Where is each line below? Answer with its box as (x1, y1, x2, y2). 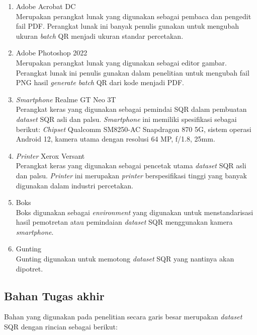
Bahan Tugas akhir (4, 288, 105, 303)
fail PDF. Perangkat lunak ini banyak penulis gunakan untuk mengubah (16, 21, 239, 31)
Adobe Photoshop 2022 (16, 47, 88, 58)
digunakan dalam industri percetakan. (16, 180, 133, 190)
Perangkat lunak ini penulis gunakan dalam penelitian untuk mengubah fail (16, 67, 249, 78)
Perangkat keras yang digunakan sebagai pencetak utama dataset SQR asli (16, 160, 246, 171)
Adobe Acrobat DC (16, 1, 76, 11)
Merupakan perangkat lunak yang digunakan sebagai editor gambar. (16, 57, 227, 68)
